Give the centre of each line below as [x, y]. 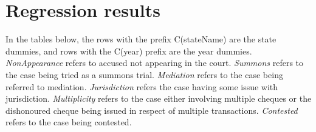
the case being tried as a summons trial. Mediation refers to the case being [144, 74]
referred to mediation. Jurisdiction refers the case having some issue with [142, 86]
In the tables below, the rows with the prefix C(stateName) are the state [141, 39]
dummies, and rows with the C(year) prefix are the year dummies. [129, 51]
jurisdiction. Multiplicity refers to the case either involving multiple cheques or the [159, 98]
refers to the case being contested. [69, 122]
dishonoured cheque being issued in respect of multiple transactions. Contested [152, 110]
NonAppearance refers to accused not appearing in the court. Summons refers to [155, 63]
